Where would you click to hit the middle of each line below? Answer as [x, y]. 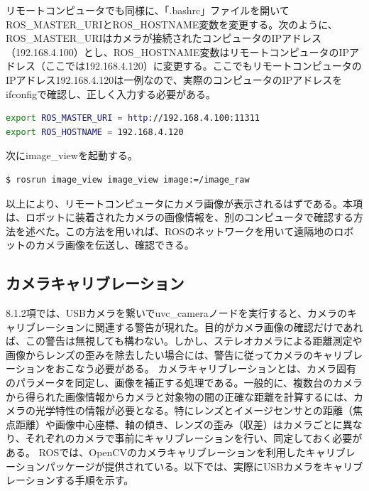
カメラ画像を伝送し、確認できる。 [115, 245]
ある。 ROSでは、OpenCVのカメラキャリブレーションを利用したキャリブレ [181, 452]
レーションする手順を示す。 [70, 480]
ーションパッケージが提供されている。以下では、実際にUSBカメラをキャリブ [184, 466]
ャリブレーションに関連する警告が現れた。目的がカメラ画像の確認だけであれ [184, 327]
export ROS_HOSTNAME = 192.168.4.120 [95, 132]
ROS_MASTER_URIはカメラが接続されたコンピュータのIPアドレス [164, 38]
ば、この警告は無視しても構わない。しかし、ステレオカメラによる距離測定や [184, 341]
